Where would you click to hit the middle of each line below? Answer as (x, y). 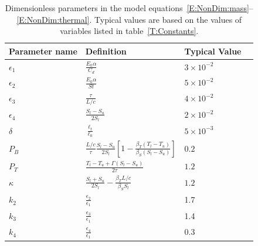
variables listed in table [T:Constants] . (129, 31)
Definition (106, 51)
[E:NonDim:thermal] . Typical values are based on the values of (129, 19)
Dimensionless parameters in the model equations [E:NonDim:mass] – (129, 8)
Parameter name (43, 51)
